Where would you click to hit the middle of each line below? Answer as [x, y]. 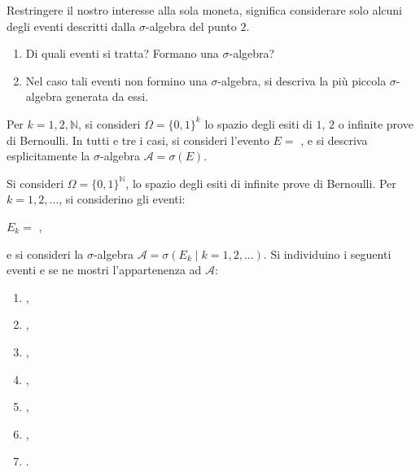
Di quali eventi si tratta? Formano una [122, 53]
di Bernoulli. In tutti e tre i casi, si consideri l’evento [138, 140]
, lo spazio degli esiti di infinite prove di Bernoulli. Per [261, 183]
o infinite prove [376, 123]
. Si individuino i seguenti [327, 253]
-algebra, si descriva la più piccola [302, 80]
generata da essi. [107, 96]
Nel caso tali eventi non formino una [116, 80]
